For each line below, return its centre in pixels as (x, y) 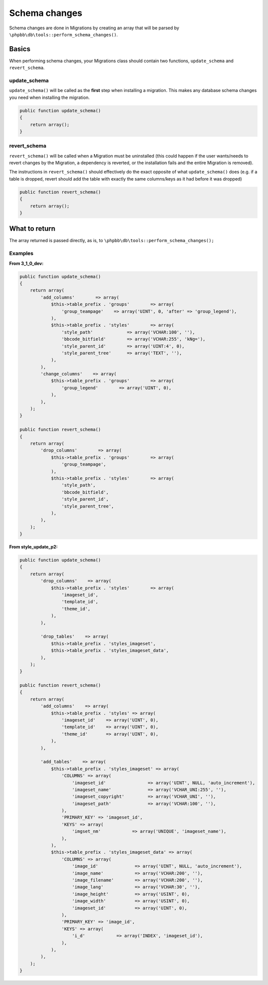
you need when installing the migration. (49, 97)
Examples (21, 254)
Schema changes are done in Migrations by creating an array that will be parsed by (94, 28)
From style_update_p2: (33, 547)
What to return (32, 229)
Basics (20, 49)
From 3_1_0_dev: (26, 263)
